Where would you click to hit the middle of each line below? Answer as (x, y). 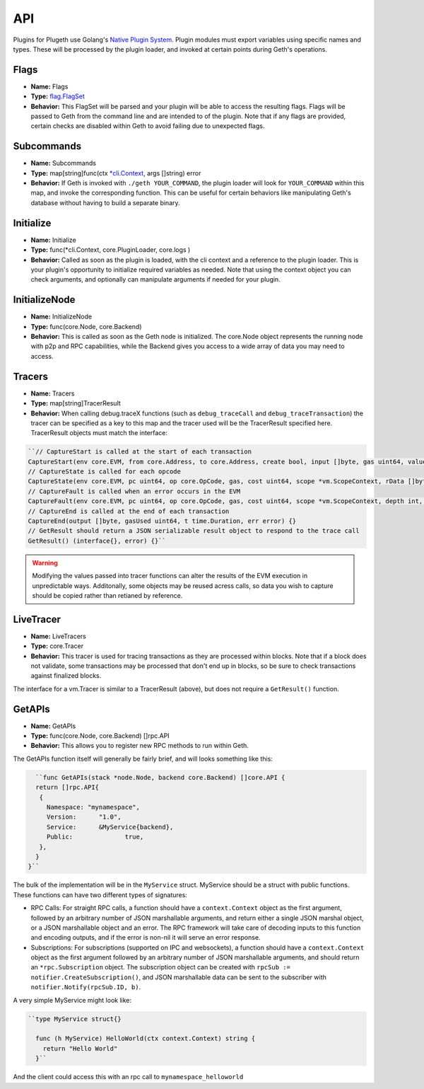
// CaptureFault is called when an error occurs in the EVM (134, 491)
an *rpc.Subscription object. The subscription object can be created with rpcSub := (161, 967)
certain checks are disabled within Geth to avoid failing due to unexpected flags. (148, 126)
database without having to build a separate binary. (105, 202)
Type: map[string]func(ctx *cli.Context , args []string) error (116, 173)
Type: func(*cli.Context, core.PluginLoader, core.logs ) (111, 250)
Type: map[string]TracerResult (76, 403)
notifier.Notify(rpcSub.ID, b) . (86, 987)
